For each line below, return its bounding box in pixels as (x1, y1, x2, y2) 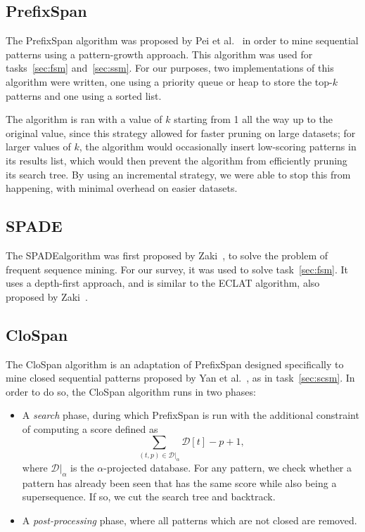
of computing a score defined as (22, 421, 158, 436)
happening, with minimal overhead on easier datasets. (6, 181, 238, 195)
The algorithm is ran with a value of (6, 112, 162, 126)
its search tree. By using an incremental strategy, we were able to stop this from (6, 167, 351, 181)
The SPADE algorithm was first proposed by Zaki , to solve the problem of (6, 247, 328, 262)
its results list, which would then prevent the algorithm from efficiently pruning (6, 153, 347, 167)
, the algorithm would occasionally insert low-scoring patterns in (79, 139, 357, 154)
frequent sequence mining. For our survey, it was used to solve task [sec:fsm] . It (6, 261, 349, 276)
